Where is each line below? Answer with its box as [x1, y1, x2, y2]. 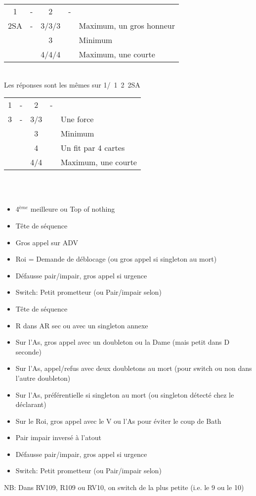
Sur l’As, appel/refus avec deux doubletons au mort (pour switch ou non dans [15, 363, 252, 373]
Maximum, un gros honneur [79, 20, 175, 31]
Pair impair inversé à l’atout [15, 432, 101, 443]
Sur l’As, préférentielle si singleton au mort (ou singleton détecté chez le [15, 389, 234, 400]
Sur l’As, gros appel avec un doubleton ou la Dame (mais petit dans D [15, 337, 230, 347]
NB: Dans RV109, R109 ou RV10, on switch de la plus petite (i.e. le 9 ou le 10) [4, 482, 244, 493]
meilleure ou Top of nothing [30, 204, 115, 214]
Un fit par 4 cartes [60, 142, 125, 154]
